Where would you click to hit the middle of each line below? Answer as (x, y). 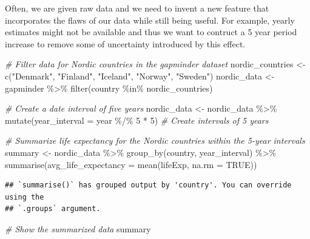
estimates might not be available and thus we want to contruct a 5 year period (151, 32)
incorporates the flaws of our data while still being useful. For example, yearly (150, 20)
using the (25, 197)
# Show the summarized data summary (78, 228)
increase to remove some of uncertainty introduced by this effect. (125, 43)
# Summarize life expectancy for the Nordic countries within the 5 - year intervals (155, 140)
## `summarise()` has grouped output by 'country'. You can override (148, 185)
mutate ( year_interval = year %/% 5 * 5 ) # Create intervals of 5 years (137, 120)
